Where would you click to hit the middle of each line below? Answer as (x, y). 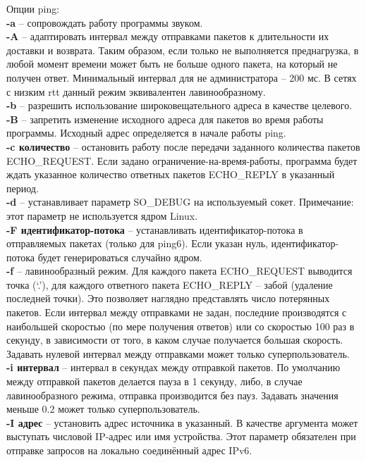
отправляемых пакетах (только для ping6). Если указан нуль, (137, 243)
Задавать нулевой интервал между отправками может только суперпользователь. (178, 353)
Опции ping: (33, 8)
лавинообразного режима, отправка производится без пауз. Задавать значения (172, 395)
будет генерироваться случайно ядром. (120, 257)
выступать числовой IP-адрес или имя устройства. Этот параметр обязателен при (181, 436)
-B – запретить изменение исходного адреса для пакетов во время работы (165, 119)
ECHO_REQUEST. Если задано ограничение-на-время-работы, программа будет (182, 160)
